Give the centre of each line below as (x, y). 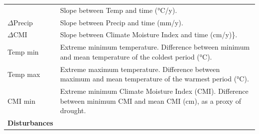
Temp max (24, 74)
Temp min (23, 52)
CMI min (21, 100)
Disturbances (30, 123)
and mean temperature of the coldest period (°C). (136, 56)
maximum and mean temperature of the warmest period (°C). (154, 79)
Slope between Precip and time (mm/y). (122, 22)
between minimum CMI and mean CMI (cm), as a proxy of (150, 100)
